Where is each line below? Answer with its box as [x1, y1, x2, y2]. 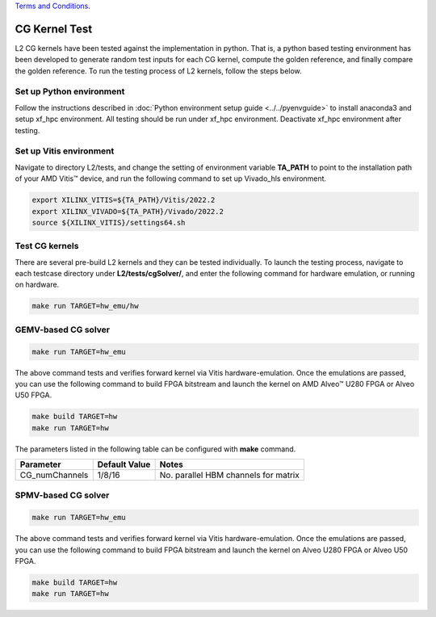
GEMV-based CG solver [15, 324, 111, 335]
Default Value [97, 459, 151, 470]
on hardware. [15, 279, 60, 290]
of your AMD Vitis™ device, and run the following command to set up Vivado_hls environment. [15, 174, 327, 183]
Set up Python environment [15, 86, 125, 97]
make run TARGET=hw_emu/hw [31, 301, 139, 311]
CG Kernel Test [15, 22, 93, 36]
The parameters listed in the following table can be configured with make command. [15, 444, 296, 454]
